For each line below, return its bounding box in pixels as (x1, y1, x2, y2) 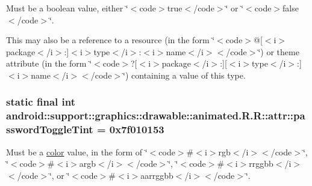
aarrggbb (140, 169, 173, 181)
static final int (6, 94, 76, 109)
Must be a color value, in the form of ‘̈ (6, 145, 148, 158)
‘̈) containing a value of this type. (123, 68, 246, 81)
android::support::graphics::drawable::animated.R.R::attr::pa (6, 108, 305, 123)
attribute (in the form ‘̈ (6, 57, 92, 70)
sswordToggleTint (6, 122, 93, 137)
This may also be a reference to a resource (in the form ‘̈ (6, 34, 215, 46)
